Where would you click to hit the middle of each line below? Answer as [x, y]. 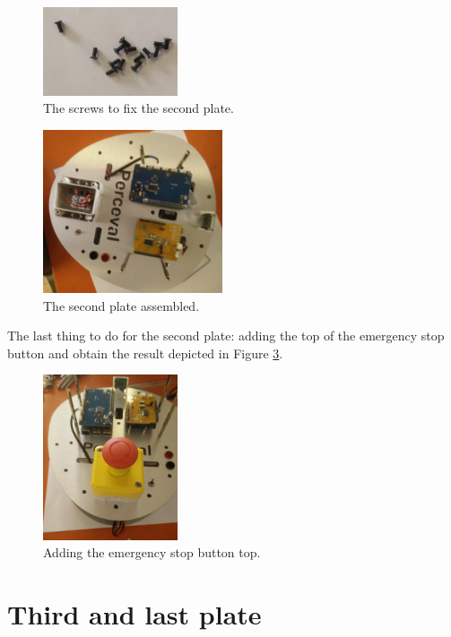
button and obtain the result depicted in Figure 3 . [145, 353]
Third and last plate [134, 614]
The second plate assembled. [121, 305]
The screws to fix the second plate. [139, 108]
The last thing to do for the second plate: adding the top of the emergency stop [226, 336]
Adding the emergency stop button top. [152, 552]
